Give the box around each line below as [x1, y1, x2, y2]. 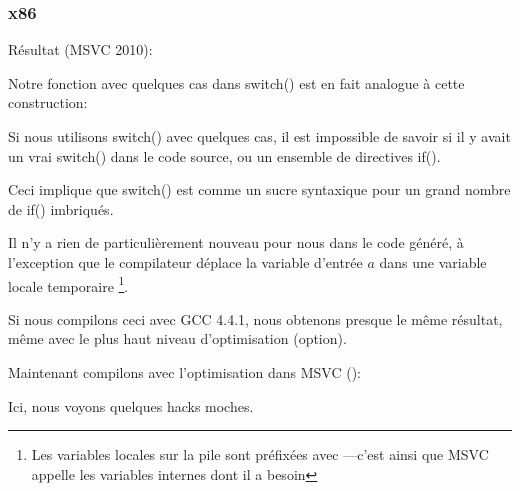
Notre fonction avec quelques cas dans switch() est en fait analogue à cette [8, 72, 465, 93]
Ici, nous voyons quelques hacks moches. [8, 395, 254, 416]
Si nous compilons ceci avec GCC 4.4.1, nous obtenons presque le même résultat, [8, 308, 503, 329]
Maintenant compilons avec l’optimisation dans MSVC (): [8, 362, 361, 382]
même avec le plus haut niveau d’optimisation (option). [8, 328, 347, 349]
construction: [8, 92, 88, 113]
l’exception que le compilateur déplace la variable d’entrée [8, 251, 363, 272]
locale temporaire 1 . [8, 272, 129, 296]
